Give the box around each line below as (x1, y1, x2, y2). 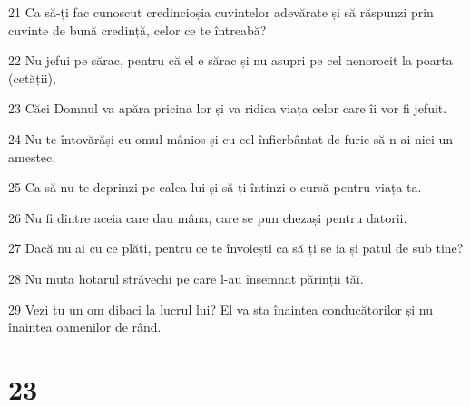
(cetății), (8, 68, 56, 87)
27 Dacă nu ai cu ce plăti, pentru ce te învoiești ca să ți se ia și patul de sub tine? (8, 238, 464, 257)
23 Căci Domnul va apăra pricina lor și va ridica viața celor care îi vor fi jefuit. (8, 99, 447, 118)
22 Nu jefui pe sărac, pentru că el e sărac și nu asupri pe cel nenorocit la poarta (8, 51, 453, 70)
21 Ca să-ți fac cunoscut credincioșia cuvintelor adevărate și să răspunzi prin (8, 3, 434, 21)
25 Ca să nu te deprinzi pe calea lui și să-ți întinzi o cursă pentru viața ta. (8, 178, 422, 197)
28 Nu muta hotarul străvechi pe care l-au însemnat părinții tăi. (8, 268, 364, 287)
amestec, (8, 147, 56, 166)
